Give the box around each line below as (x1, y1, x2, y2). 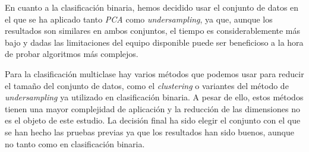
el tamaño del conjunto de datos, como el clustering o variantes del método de (5, 79, 289, 91)
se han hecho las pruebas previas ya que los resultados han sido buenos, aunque (5, 125, 294, 138)
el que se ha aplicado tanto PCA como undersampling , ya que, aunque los (5, 12, 273, 25)
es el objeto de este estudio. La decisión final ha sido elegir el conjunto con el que (5, 114, 301, 126)
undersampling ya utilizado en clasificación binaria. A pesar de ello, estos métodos (5, 91, 304, 103)
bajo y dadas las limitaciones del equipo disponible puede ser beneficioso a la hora (5, 36, 304, 48)
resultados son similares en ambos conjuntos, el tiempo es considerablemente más (5, 24, 301, 37)
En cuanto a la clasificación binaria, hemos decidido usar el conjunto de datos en (5, 1, 299, 13)
